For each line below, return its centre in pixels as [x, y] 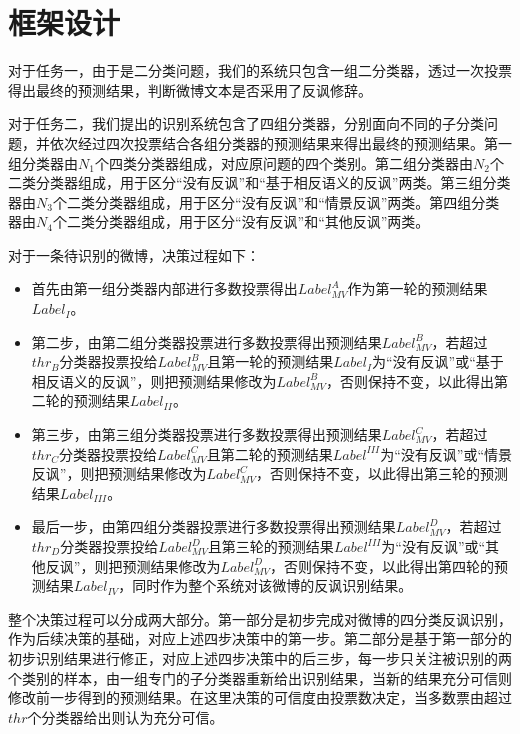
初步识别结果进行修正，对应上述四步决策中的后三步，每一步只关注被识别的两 [260, 657]
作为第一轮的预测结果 [417, 288]
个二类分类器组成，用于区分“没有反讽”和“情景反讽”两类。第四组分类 [276, 201]
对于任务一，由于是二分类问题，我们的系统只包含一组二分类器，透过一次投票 [260, 70]
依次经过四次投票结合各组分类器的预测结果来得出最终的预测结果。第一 [280, 142]
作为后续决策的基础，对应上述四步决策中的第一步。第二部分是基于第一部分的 [260, 638]
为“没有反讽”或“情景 [446, 453]
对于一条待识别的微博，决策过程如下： [134, 254]
